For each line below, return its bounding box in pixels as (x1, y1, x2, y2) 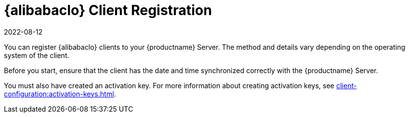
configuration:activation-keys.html (4, 89, 114, 98)
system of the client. (4, 51, 69, 59)
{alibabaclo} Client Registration (4, 2, 212, 19)
